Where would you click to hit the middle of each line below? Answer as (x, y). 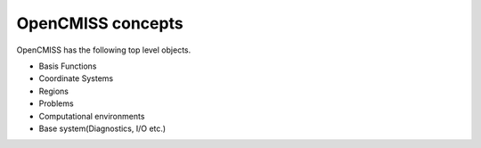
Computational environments (92, 116)
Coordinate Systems (76, 78)
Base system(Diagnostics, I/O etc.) (102, 128)
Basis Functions (68, 66)
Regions (53, 91)
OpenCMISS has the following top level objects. (104, 50)
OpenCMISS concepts (100, 23)
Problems (57, 103)
